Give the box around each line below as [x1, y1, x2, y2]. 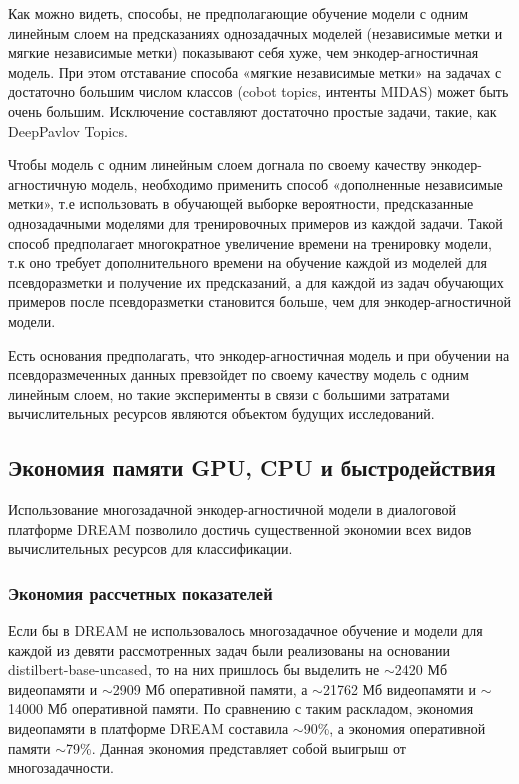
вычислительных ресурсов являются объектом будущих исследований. [8, 403, 435, 424]
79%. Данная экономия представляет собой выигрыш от [66, 737, 406, 758]
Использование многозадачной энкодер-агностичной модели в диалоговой [8, 499, 456, 520]
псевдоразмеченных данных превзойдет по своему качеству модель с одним [8, 364, 469, 385]
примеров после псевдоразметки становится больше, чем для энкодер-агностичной [8, 291, 512, 312]
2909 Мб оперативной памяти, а [112, 678, 308, 699]
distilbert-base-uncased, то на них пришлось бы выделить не [8, 659, 380, 680]
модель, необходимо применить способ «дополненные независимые [91, 173, 503, 194]
